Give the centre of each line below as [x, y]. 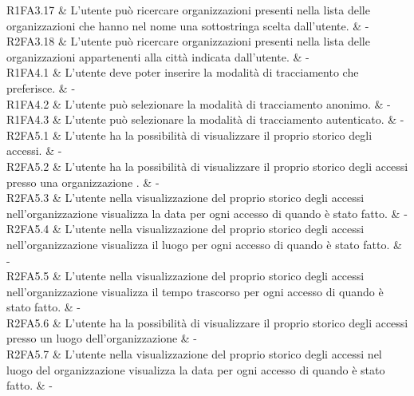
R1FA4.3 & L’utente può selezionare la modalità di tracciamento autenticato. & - [205, 119]
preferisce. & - [41, 87]
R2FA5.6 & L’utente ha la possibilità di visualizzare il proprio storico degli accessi [207, 322]
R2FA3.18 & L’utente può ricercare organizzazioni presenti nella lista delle [188, 41]
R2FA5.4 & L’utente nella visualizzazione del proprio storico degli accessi [185, 229]
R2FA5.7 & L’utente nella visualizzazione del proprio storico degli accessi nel [194, 354]
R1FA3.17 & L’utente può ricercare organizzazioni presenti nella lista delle [188, 10]
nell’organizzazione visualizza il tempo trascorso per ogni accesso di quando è [195, 291]
